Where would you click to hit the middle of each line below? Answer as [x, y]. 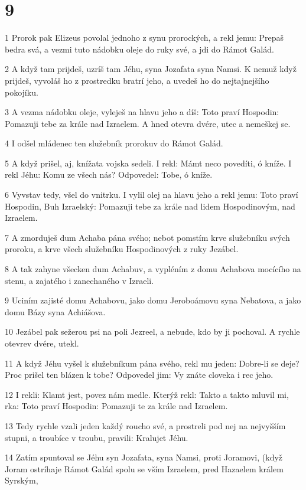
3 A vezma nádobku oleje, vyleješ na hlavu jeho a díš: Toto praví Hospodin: [142, 112]
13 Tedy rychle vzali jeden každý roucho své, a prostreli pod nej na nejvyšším [145, 425]
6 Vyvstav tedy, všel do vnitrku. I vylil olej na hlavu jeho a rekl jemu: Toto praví [152, 195]
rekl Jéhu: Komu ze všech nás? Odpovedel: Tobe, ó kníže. [109, 174]
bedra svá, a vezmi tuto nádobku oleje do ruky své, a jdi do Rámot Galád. [139, 49]
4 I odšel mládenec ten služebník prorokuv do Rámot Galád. [114, 143]
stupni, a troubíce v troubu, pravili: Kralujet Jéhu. [97, 437]
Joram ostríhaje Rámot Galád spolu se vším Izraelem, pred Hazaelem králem [144, 468]
